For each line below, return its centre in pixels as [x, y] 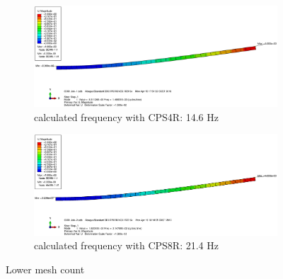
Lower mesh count [45, 269]
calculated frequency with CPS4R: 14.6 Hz [126, 116]
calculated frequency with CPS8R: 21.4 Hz [126, 245]
